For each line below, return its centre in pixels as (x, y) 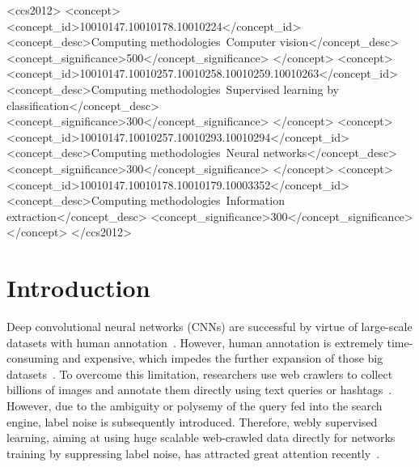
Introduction (78, 288)
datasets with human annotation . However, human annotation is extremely (195, 342)
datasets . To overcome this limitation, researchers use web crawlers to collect (200, 374)
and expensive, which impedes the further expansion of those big (223, 358)
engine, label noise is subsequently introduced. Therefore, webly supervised (192, 421)
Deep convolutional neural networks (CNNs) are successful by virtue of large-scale (209, 327)
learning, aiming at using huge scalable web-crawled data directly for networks (201, 437)
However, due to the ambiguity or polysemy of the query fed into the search (195, 405)
